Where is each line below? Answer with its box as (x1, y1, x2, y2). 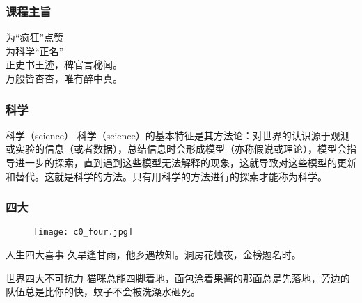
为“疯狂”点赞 (6, 30, 64, 45)
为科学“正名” (6, 43, 64, 58)
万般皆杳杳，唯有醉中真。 (6, 71, 123, 85)
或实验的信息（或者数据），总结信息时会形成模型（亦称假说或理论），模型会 (6, 141, 347, 156)
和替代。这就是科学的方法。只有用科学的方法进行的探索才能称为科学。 (6, 169, 327, 183)
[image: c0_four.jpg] (33, 227, 134, 238)
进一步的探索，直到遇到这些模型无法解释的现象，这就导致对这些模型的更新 (15, 155, 356, 169)
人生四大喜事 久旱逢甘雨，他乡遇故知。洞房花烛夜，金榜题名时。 (6, 247, 301, 262)
